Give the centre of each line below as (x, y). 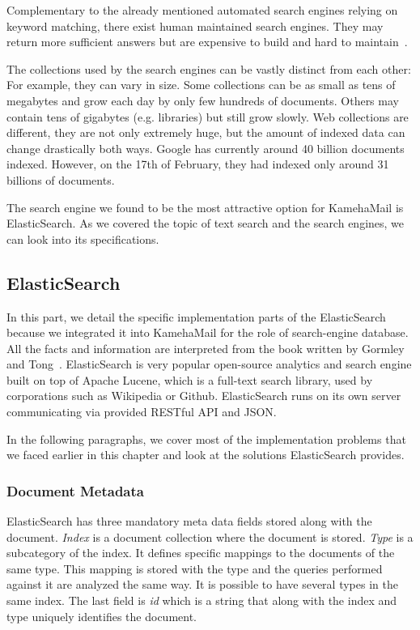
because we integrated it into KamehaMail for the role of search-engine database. (208, 332)
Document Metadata (75, 490)
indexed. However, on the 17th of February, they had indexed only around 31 (198, 164)
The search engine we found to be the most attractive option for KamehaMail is (205, 207)
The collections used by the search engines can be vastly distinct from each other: (209, 68)
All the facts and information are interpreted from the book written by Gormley (206, 348)
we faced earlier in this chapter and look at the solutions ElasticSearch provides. (206, 455)
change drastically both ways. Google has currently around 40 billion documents (206, 148)
